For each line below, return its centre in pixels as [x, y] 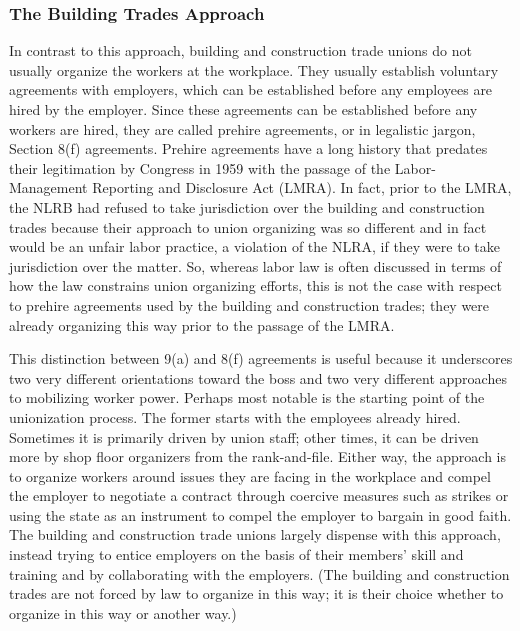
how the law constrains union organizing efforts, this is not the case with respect [255, 285]
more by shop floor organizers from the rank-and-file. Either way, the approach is [257, 456]
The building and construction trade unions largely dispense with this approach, [255, 534]
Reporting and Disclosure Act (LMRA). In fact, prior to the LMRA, [302, 187]
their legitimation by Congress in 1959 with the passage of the [200, 167]
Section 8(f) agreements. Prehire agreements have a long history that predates [248, 148]
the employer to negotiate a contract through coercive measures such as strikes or [259, 495]
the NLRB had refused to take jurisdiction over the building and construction [247, 206]
